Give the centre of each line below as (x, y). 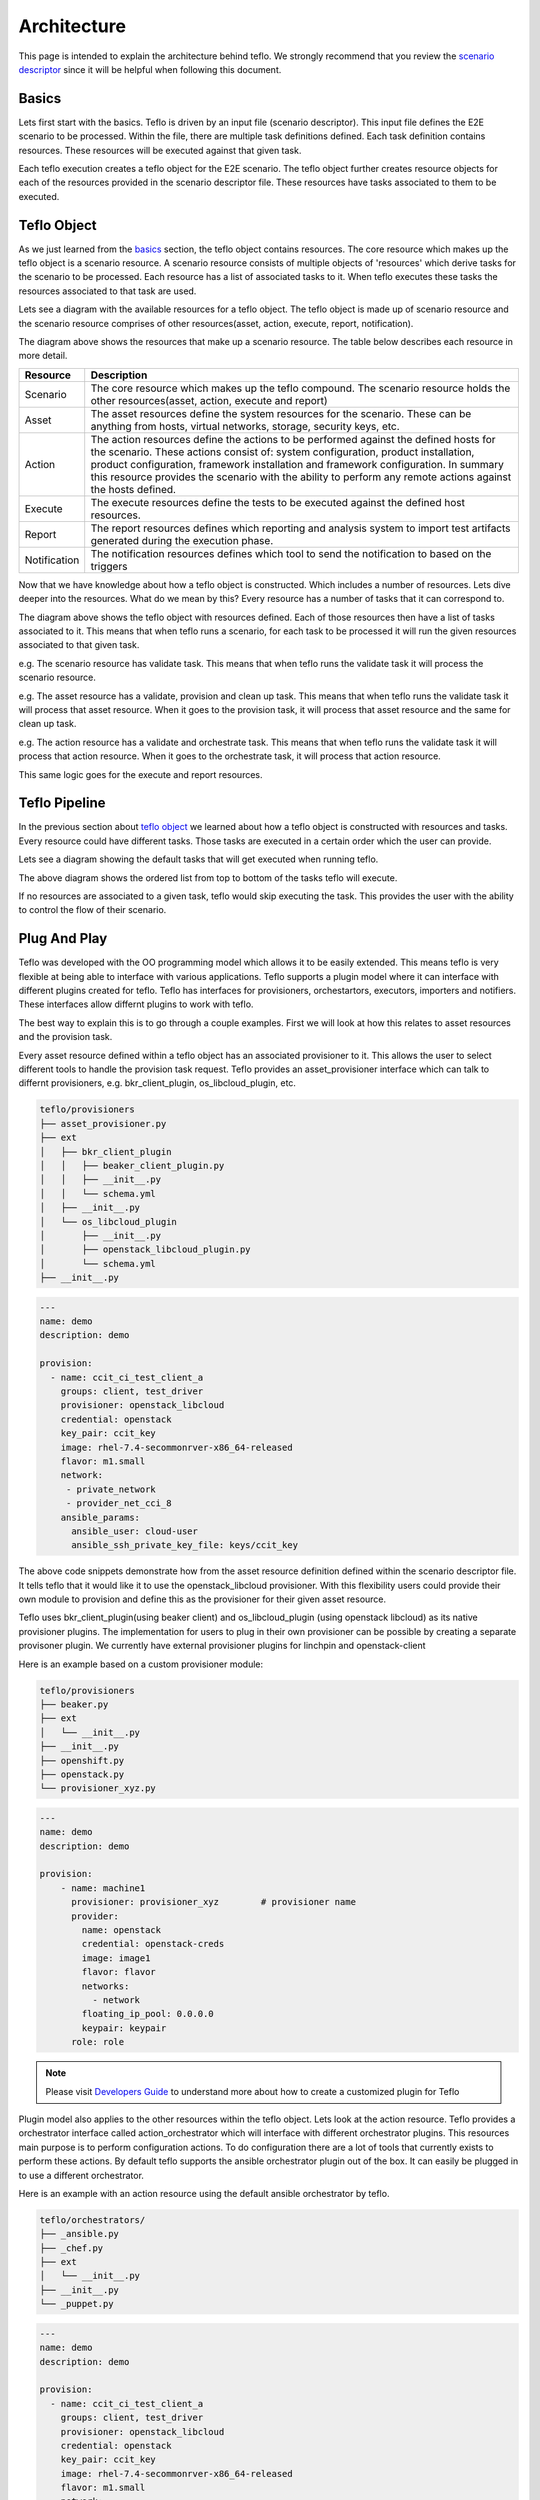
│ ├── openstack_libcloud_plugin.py (145, 1249)
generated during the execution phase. (182, 540)
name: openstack (121, 1930)
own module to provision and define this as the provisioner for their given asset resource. (202, 1599)
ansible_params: (100, 1517)
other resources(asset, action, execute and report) (209, 400)
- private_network (111, 1489)
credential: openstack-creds (153, 1944)
